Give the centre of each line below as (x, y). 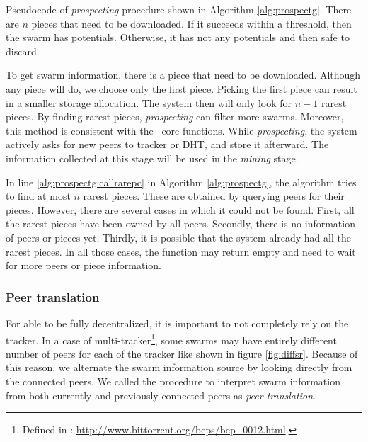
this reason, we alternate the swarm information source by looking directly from (179, 367)
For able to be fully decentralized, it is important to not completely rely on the (177, 323)
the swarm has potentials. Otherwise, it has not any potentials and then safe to (178, 37)
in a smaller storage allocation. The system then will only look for (149, 102)
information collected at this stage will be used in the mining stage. (152, 158)
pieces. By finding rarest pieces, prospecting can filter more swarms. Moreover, (175, 117)
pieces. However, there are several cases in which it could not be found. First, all (180, 209)
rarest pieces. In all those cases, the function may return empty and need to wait (181, 251)
